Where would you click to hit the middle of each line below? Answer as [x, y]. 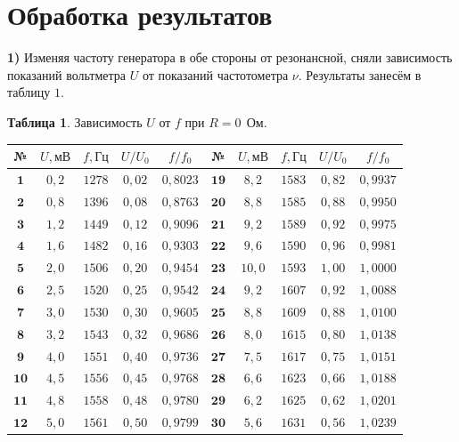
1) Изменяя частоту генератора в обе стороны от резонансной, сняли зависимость [230, 57]
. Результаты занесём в [360, 74]
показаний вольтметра [67, 74]
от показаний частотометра [215, 74]
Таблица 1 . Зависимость [75, 121]
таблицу [29, 92]
